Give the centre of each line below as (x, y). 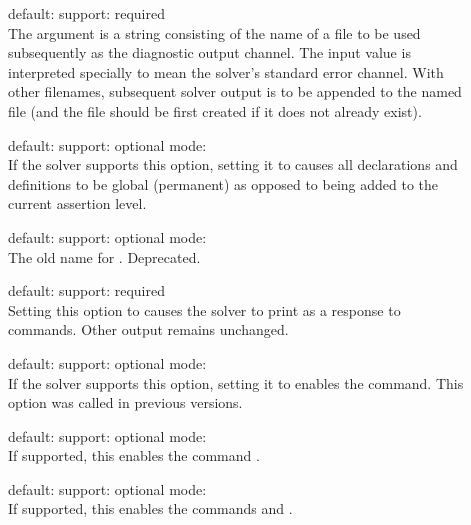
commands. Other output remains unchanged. (148, 329)
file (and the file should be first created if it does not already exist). (215, 110)
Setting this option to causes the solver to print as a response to (204, 309)
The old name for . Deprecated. (104, 256)
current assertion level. (77, 203)
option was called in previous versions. (125, 402)
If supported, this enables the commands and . (150, 508)
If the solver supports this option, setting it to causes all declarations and (233, 164)
